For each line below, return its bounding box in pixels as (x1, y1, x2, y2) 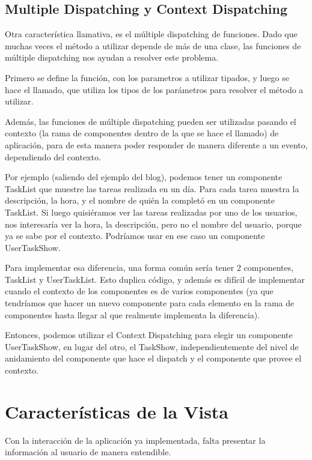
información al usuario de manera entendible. (5, 446, 171, 458)
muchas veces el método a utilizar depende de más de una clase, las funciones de (5, 39, 301, 52)
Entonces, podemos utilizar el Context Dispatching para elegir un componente (5, 328, 293, 341)
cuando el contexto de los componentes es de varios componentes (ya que (5, 285, 274, 297)
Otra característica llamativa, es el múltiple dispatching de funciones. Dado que (5, 28, 298, 40)
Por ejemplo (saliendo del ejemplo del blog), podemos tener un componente (5, 171, 283, 183)
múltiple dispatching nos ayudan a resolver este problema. (5, 51, 219, 64)
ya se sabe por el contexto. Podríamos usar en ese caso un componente (5, 229, 265, 242)
